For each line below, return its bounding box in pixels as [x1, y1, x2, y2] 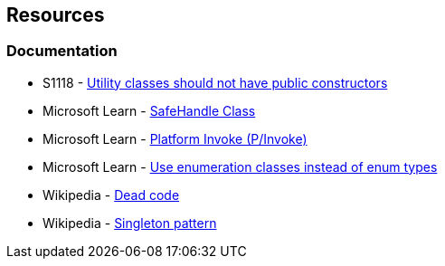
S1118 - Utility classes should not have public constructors [43, 74, 388, 90]
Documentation [6, 42, 118, 61]
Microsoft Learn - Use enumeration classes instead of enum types [43, 158, 438, 175]
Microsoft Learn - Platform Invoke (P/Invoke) [43, 130, 308, 147]
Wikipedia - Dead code [43, 186, 180, 203]
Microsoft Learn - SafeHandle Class [43, 102, 256, 119]
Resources [6, 4, 105, 26]
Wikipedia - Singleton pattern [43, 214, 217, 231]
